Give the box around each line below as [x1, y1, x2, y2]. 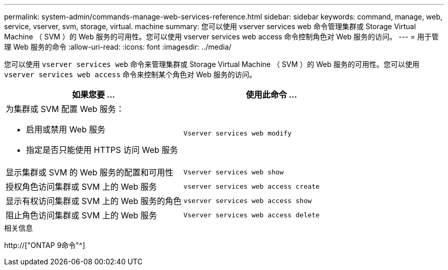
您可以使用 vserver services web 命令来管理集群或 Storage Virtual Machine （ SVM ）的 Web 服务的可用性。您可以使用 [4, 60, 420, 69]
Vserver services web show [183, 168, 284, 176]
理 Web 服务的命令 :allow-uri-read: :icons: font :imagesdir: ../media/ [4, 42, 232, 51]
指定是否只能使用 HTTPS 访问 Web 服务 [26, 145, 178, 155]
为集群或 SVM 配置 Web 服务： [6, 104, 124, 114]
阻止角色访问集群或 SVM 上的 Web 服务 [6, 210, 157, 220]
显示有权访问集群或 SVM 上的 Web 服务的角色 [6, 196, 182, 206]
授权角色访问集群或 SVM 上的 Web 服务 [6, 182, 157, 192]
